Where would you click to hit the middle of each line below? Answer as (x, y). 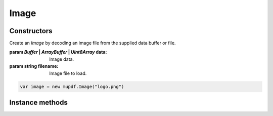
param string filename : (34, 66)
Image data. (62, 59)
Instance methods (38, 103)
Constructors (31, 31)
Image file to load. (68, 73)
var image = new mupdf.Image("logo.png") (72, 86)
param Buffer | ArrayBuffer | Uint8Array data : (58, 52)
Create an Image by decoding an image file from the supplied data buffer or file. (93, 43)
